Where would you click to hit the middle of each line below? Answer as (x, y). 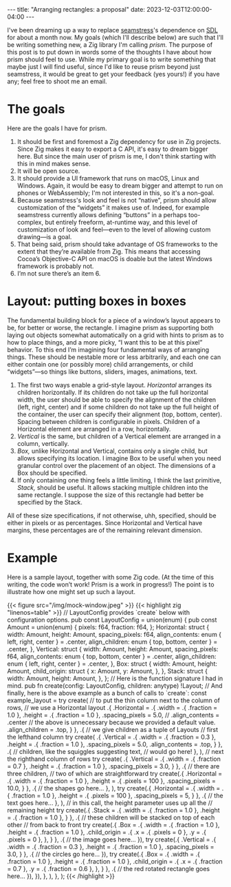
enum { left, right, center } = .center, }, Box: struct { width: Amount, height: (112, 664)
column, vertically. (43, 443)
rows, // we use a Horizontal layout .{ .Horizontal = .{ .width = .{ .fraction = (112, 707)
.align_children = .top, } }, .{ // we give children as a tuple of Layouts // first (113, 729)
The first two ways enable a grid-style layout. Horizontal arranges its (114, 385)
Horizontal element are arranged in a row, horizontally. (94, 429)
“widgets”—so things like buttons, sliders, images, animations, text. (102, 371)
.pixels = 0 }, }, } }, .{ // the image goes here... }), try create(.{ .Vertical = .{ (112, 839)
